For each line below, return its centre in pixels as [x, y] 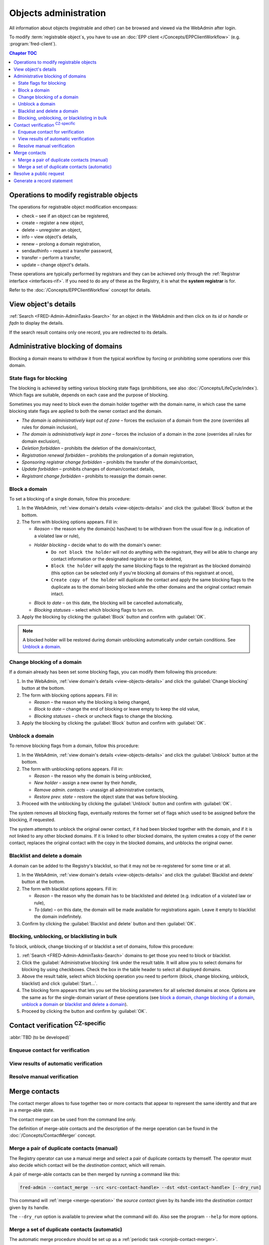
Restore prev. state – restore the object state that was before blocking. [106, 797]
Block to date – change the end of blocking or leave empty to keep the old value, [117, 709]
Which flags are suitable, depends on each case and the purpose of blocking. [89, 395]
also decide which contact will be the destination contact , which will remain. [87, 1165]
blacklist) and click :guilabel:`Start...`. [60, 983]
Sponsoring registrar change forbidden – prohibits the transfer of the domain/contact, [110, 462]
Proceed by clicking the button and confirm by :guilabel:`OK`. [84, 1011]
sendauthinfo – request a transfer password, [67, 251]
